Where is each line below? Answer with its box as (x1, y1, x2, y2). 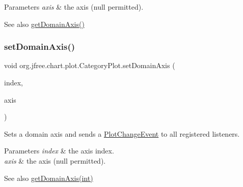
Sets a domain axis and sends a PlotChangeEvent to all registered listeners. (4, 128, 240, 139)
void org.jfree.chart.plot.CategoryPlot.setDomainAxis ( (4, 60, 175, 71)
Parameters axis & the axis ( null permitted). (4, 2, 144, 12)
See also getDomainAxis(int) (4, 172, 93, 183)
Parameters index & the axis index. (4, 145, 114, 156)
